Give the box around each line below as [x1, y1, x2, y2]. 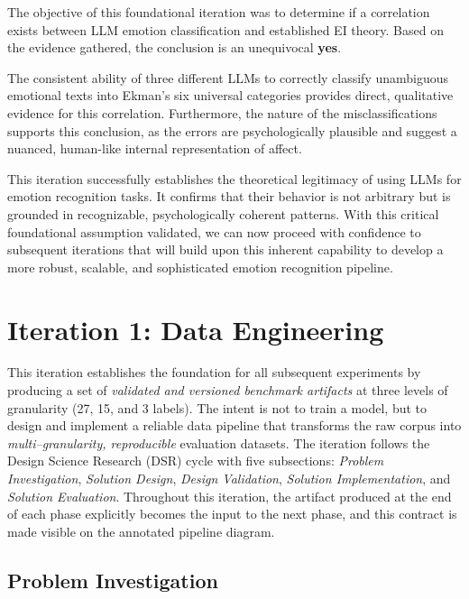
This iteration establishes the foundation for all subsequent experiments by [7, 363, 421, 382]
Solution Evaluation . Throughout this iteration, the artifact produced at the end [7, 486, 452, 505]
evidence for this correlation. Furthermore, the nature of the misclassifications [7, 103, 437, 122]
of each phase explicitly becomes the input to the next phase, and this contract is [7, 504, 457, 523]
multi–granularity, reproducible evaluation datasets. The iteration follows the [7, 433, 430, 452]
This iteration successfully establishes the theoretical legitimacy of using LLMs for [7, 169, 462, 188]
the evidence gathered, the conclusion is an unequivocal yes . [7, 38, 342, 57]
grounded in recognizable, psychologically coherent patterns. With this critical [7, 204, 439, 223]
